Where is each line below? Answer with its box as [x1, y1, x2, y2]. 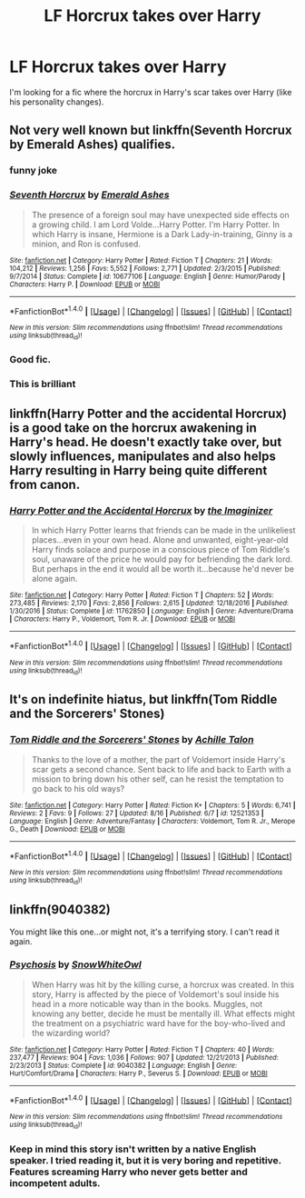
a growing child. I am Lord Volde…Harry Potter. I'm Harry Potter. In [31, 219, 280, 230]
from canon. [9, 476, 81, 492]
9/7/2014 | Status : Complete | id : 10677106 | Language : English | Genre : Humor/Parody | [9, 272, 286, 281]
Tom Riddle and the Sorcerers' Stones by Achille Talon [9, 734, 254, 746]
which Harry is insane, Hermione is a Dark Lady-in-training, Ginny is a [31, 228, 293, 239]
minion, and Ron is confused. [31, 238, 141, 249]
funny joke [9, 165, 57, 177]
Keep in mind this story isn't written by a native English [9, 1143, 257, 1155]
